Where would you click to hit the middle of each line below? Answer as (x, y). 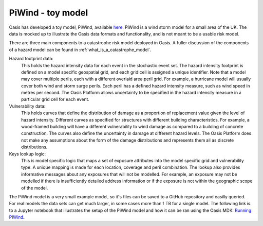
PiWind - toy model (48, 13)
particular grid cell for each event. (55, 99)
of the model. (35, 188)
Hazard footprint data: (31, 59)
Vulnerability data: (27, 106)
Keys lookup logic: (28, 154)
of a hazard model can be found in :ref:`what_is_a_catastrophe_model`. (80, 50)
